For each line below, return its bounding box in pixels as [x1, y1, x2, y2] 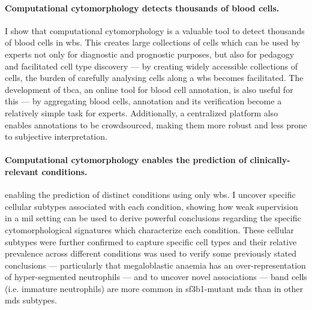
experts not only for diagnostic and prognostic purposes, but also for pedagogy [5, 47, 295, 60]
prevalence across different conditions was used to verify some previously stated [5, 247, 297, 260]
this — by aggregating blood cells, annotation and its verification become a [5, 95, 282, 107]
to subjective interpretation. [5, 130, 107, 143]
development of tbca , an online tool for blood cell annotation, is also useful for [5, 83, 293, 95]
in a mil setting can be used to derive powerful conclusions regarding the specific [5, 212, 301, 224]
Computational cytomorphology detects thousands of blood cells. [5, 1, 280, 14]
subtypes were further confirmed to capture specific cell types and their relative [5, 235, 297, 248]
